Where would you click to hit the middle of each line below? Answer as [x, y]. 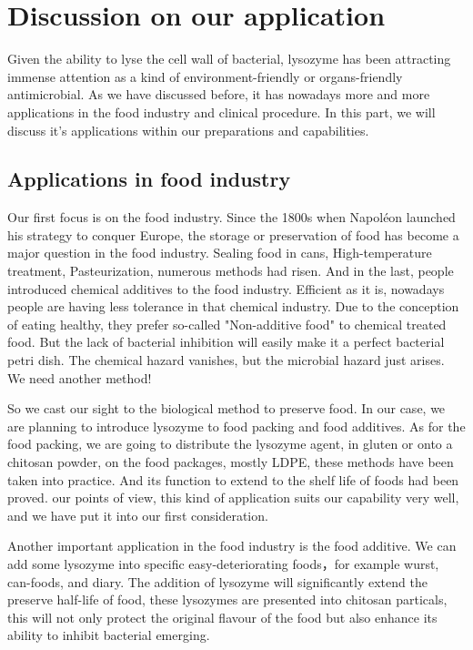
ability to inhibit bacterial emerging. [109, 635]
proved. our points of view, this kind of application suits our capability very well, [233, 498]
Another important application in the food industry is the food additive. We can [232, 546]
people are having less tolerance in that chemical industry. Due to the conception [233, 306]
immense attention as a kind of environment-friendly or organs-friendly [205, 76]
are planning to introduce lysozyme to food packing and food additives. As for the [236, 426]
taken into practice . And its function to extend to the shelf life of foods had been [233, 479]
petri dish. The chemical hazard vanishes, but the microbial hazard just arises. [226, 360]
